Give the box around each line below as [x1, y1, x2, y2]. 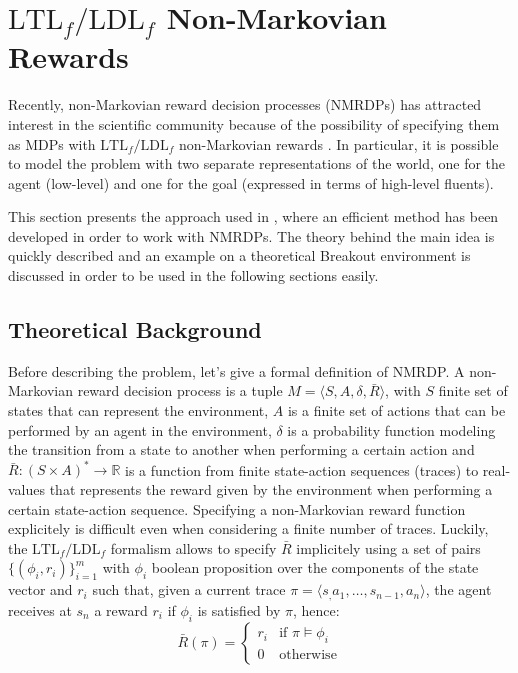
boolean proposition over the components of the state [151, 557, 479, 578]
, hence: [292, 599, 340, 620]
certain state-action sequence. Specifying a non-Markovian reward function [8, 498, 466, 519]
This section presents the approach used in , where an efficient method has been [8, 206, 499, 227]
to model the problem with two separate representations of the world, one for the [8, 153, 506, 174]
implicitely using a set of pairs [296, 537, 481, 558]
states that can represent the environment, [8, 400, 269, 421]
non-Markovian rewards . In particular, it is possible [178, 133, 499, 154]
